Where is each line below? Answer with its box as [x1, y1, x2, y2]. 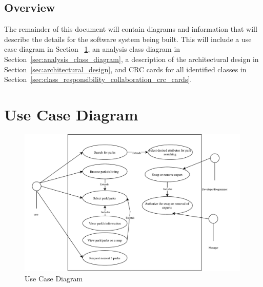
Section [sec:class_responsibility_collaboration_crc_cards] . [4, 74, 192, 85]
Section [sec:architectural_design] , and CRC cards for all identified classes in [4, 64, 247, 74]
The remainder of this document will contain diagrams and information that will [4, 24, 257, 34]
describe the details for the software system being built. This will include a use [4, 33, 252, 44]
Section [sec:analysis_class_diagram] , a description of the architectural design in [4, 53, 259, 64]
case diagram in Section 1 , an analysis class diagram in [4, 44, 180, 54]
